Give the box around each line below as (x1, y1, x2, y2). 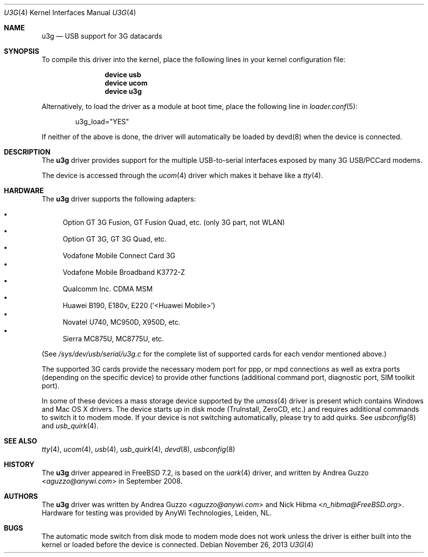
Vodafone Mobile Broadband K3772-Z (63, 268, 185, 276)
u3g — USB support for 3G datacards (42, 32, 162, 40)
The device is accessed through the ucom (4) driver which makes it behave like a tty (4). (42, 171, 323, 179)
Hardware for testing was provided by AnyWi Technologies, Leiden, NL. (42, 509, 272, 517)
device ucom (105, 79, 148, 87)
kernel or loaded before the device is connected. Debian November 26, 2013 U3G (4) (42, 540, 314, 549)
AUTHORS (4, 492, 38, 500)
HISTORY (4, 460, 35, 468)
